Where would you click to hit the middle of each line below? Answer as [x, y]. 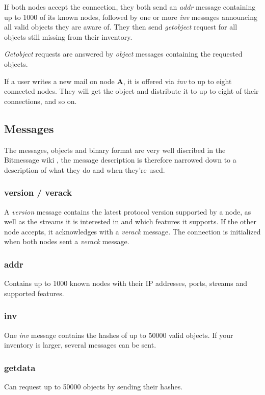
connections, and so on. [41, 101]
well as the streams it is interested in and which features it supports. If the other [130, 221]
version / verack [38, 192]
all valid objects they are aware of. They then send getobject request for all [121, 27]
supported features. [34, 293]
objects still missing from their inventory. [68, 36]
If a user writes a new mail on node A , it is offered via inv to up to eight [118, 81]
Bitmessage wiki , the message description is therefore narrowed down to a [120, 160]
